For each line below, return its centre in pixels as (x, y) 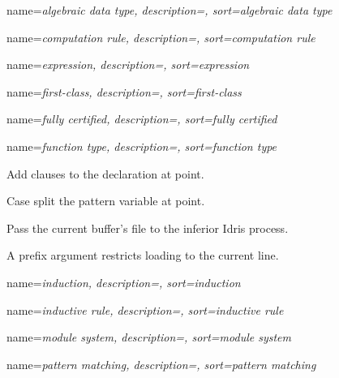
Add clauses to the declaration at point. (105, 173)
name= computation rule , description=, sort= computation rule (161, 37)
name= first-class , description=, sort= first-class (124, 91)
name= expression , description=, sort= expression (128, 64)
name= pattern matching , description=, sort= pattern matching (161, 364)
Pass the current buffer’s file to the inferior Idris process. (148, 228)
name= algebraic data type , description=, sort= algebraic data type (169, 10)
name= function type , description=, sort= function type (142, 146)
